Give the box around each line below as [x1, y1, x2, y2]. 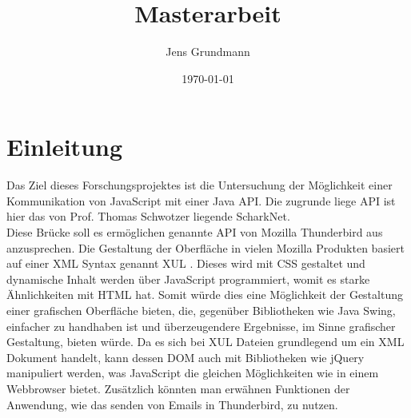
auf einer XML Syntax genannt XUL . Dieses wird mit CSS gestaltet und [6, 255, 365, 272]
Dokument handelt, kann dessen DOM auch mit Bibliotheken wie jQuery [6, 348, 365, 365]
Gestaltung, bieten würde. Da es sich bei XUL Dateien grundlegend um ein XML [6, 333, 405, 350]
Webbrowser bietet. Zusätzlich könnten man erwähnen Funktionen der [6, 380, 350, 396]
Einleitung [6, 130, 123, 163]
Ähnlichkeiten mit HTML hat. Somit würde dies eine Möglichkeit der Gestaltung [6, 286, 403, 303]
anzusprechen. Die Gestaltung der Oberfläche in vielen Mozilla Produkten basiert [6, 239, 405, 256]
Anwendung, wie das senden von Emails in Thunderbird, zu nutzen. [6, 396, 338, 412]
